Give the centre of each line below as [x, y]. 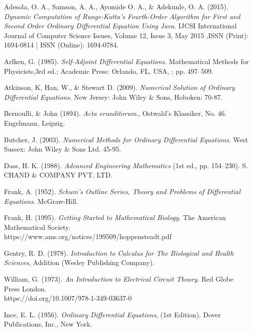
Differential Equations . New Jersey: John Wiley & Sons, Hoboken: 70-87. [113, 97]
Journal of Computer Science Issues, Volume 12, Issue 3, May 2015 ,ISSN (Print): [126, 35]
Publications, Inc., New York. [48, 324]
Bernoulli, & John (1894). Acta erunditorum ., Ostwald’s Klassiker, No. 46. [115, 113]
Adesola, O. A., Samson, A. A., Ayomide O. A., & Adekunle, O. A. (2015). [116, 6]
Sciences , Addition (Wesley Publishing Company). [79, 262]
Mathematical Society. [37, 227]
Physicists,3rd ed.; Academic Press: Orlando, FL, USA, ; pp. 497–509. [109, 71]
